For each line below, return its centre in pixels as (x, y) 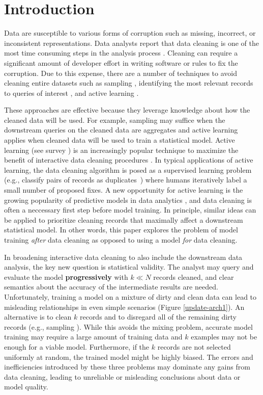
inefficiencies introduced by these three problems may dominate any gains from (127, 367)
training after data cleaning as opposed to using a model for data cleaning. (121, 240)
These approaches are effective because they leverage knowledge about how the (127, 110)
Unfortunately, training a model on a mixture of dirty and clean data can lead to (130, 296)
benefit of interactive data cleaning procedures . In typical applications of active (129, 160)
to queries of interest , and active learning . (71, 93)
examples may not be (224, 337)
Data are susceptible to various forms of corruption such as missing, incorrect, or (130, 33)
